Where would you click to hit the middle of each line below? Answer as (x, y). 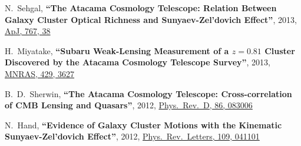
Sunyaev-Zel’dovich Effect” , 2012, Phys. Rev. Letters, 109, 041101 (132, 136)
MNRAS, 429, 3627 (40, 73)
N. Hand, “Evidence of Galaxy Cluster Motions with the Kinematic (143, 125)
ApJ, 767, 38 (28, 31)
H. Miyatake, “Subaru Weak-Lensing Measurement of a (117, 50)
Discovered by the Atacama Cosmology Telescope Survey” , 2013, (138, 62)
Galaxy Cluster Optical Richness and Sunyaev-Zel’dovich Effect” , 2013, (151, 19)
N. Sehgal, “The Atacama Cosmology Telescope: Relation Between (141, 8)
